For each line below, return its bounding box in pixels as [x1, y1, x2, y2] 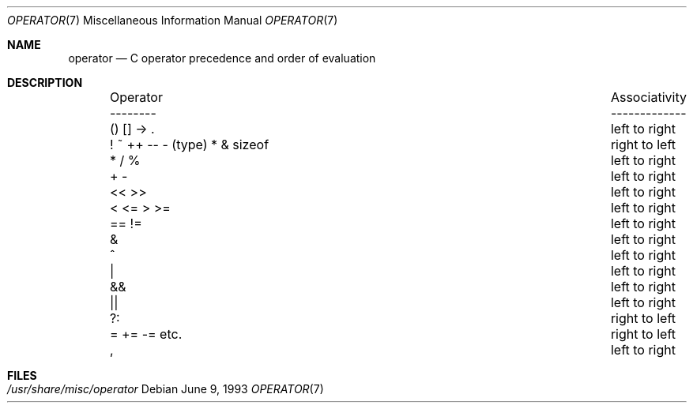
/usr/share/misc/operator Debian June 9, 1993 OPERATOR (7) [7, 382, 324, 396]
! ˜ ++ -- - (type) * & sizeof [109, 137, 269, 152]
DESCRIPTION [7, 76, 83, 89]
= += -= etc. [109, 326, 183, 342]
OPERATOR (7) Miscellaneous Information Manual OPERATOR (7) [7, 13, 338, 27]
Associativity [610, 89, 687, 105]
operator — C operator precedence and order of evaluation [68, 51, 376, 65]
